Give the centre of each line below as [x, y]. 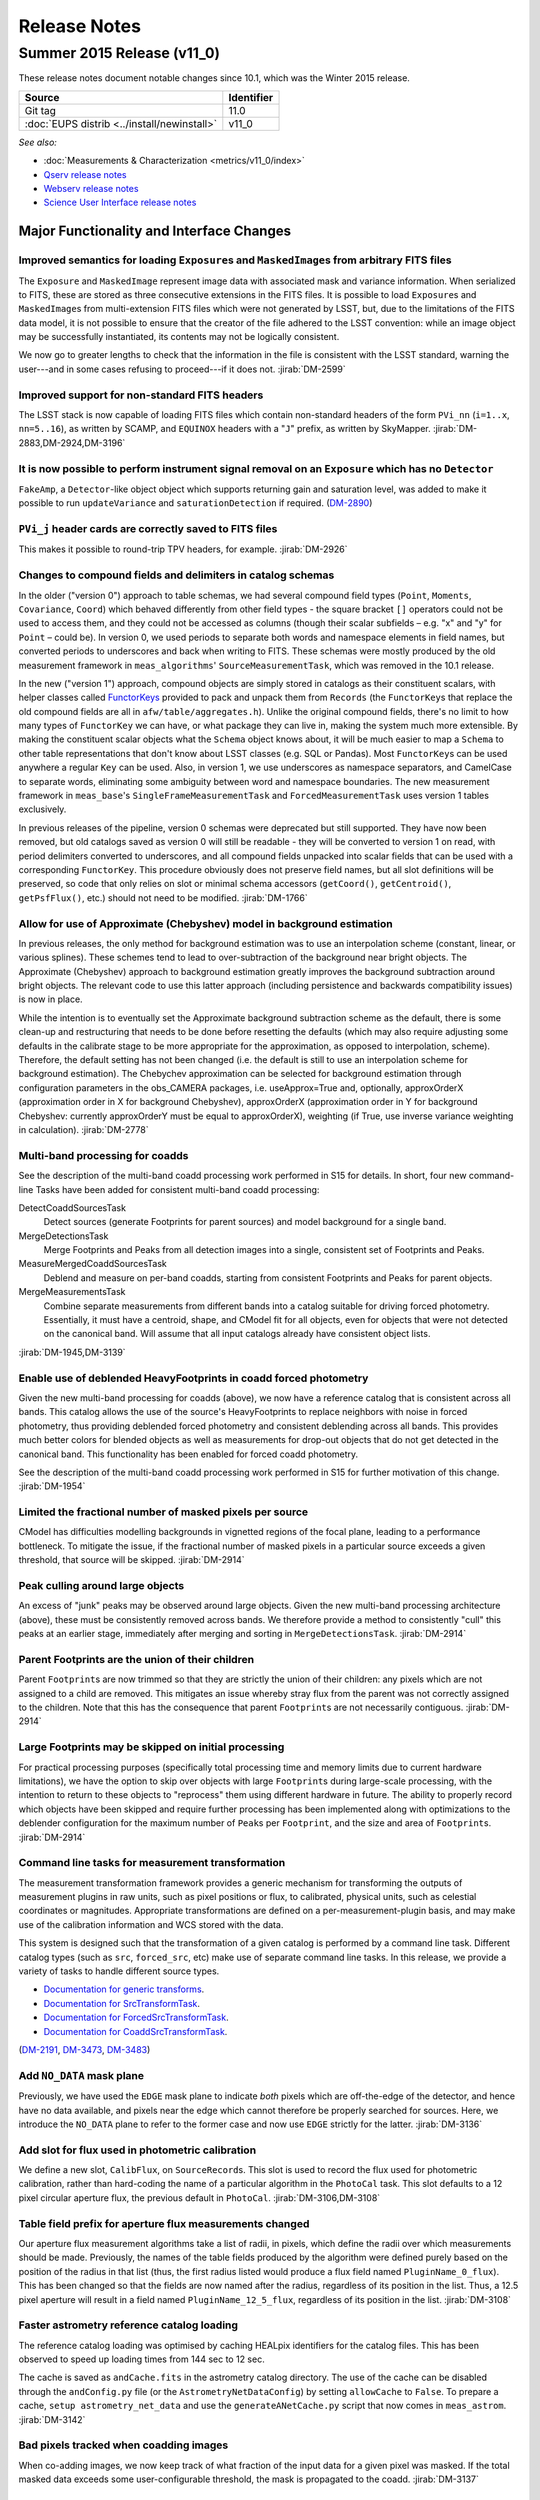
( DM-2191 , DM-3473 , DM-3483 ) [84, 2049]
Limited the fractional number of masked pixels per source [163, 1512]
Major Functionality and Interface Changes [155, 231]
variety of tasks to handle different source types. [119, 1971]
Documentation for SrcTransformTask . [121, 2003]
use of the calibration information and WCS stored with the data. [151, 1924]
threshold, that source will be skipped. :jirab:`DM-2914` [131, 1560]
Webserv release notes [91, 188]
